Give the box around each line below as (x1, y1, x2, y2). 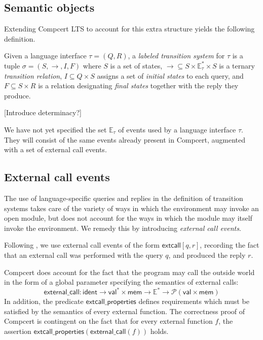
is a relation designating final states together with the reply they (38, 80, 239, 91)
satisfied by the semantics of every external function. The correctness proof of (4, 305, 245, 316)
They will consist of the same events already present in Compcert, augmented (4, 134, 246, 145)
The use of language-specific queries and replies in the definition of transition (4, 192, 243, 203)
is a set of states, (110, 60, 163, 71)
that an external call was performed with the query (4, 249, 163, 260)
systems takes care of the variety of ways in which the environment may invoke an (4, 202, 259, 213)
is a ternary (219, 60, 255, 71)
